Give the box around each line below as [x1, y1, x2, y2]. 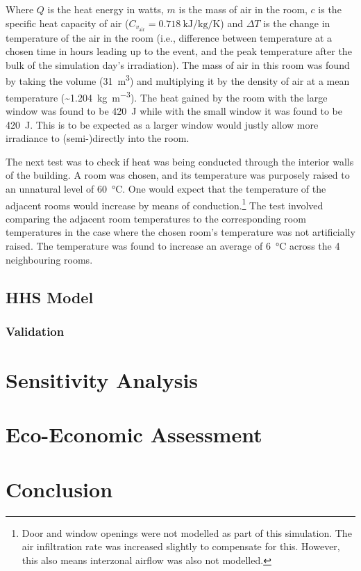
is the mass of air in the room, [178, 2, 308, 16]
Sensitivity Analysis [6, 365, 199, 394]
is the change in [263, 15, 330, 30]
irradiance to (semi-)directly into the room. [6, 131, 190, 145]
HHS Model [6, 286, 94, 307]
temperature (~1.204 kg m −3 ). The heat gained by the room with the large [6, 88, 328, 104]
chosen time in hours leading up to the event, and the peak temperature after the [6, 44, 352, 58]
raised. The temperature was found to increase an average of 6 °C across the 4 [6, 238, 340, 252]
